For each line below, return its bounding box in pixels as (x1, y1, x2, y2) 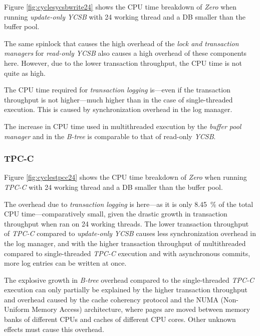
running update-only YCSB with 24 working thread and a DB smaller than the (4, 11, 245, 22)
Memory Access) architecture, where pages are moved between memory (32, 304, 250, 314)
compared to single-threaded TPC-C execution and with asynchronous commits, (4, 248, 250, 258)
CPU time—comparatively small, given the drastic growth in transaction (4, 208, 227, 219)
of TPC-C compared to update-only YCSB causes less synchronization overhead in (4, 228, 256, 239)
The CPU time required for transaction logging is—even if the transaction (4, 84, 230, 95)
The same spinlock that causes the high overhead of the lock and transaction (4, 38, 239, 48)
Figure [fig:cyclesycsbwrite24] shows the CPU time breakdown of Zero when (4, 2, 237, 12)
